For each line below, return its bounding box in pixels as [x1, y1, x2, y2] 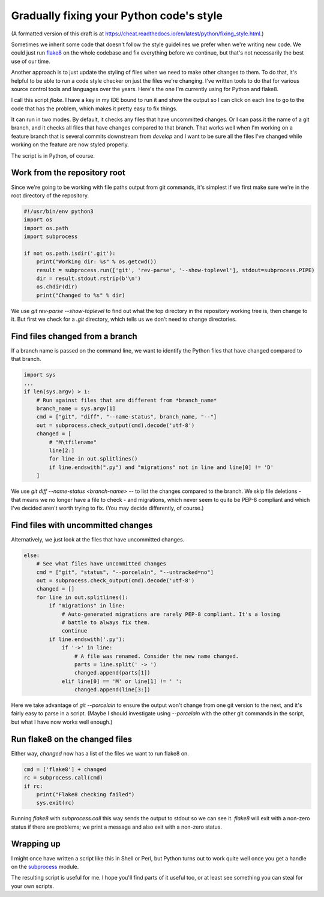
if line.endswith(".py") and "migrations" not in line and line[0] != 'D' [49, 463, 274, 471]
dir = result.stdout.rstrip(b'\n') [36, 275, 141, 282]
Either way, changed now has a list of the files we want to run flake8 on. [11, 749, 189, 757]
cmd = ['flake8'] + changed [23, 766, 106, 773]
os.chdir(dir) [36, 284, 78, 290]
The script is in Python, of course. [11, 152, 95, 159]
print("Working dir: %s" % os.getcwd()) [36, 258, 157, 265]
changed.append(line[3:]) [74, 687, 151, 693]
